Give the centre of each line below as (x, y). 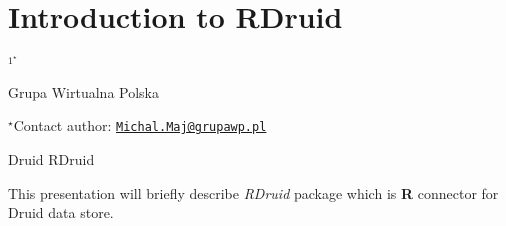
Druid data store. (61, 212)
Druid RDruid (51, 159)
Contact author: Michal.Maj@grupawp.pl (140, 125)
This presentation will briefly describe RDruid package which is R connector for (253, 192)
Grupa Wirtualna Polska (83, 91)
